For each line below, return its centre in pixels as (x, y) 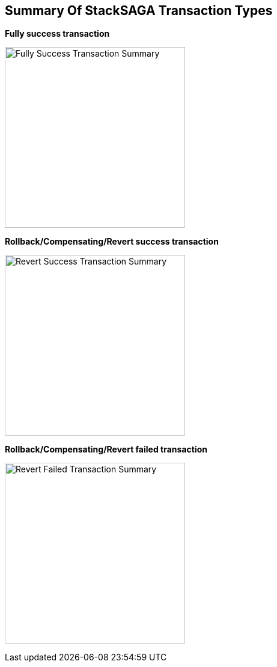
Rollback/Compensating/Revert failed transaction (106, 449)
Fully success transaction (57, 34)
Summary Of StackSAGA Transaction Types (139, 11)
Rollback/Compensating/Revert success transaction (112, 242)
